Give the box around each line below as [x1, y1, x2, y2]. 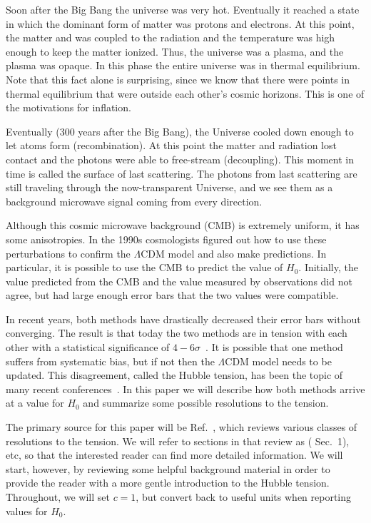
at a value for [6, 395, 64, 410]
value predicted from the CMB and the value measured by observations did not [6, 273, 352, 288]
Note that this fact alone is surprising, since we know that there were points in [6, 71, 350, 86]
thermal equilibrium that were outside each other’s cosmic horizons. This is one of [6, 86, 365, 101]
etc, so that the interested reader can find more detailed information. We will [6, 447, 343, 462]
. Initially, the [298, 260, 358, 275]
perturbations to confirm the [6, 245, 131, 260]
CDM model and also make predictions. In [141, 245, 327, 260]
